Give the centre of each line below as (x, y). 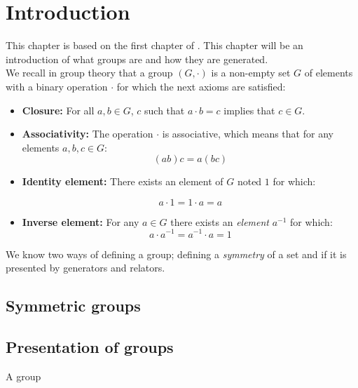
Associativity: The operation (88, 134)
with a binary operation (57, 86)
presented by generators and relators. (85, 268)
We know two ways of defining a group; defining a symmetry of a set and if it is (176, 254)
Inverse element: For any (81, 221)
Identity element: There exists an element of (123, 181)
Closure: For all (58, 110)
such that (165, 110)
